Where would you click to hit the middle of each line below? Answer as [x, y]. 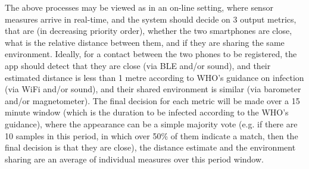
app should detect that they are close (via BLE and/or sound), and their [138, 65]
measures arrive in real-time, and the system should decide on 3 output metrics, [151, 19]
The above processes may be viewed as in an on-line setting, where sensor [139, 7]
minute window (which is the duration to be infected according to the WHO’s [147, 112]
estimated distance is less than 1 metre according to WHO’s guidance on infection [154, 77]
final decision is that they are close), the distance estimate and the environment [150, 147]
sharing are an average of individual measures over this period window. [134, 159]
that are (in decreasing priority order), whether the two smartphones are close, [149, 31]
